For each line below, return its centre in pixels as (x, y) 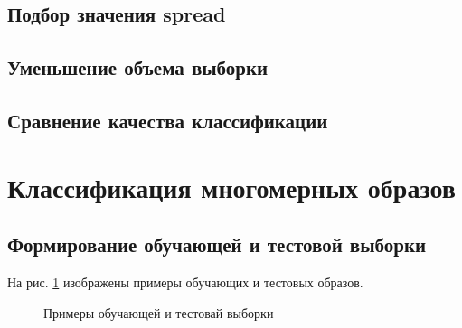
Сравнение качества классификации (168, 120)
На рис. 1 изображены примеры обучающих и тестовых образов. (185, 281)
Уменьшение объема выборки (138, 67)
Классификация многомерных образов (231, 187)
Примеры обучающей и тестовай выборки (159, 312)
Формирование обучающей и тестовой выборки (217, 244)
